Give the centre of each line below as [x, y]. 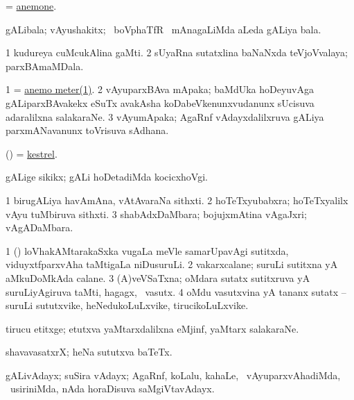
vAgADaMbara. [39, 227]
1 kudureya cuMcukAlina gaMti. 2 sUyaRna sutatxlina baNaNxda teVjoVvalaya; [177, 52]
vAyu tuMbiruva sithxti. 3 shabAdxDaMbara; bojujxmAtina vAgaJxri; [156, 214]
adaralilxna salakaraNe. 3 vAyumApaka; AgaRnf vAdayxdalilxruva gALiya [165, 116]
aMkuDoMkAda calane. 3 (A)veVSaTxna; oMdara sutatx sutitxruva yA [158, 277]
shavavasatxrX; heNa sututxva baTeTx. [89, 352]
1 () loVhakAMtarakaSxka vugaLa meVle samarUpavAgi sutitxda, [147, 250]
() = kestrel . [32, 153]
